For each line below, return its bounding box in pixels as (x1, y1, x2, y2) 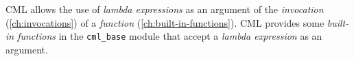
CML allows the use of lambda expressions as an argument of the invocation (5, 2, 324, 16)
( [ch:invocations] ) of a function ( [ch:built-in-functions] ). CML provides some (5, 15, 324, 29)
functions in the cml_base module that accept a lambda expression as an (17, 29, 322, 43)
